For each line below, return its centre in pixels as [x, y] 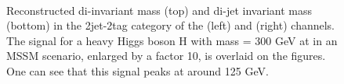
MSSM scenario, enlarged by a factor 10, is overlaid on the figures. [166, 56]
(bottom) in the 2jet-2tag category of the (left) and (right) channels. [171, 25]
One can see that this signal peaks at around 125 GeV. [138, 70]
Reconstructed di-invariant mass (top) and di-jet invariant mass [159, 10]
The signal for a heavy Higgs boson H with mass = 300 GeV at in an [172, 40]
